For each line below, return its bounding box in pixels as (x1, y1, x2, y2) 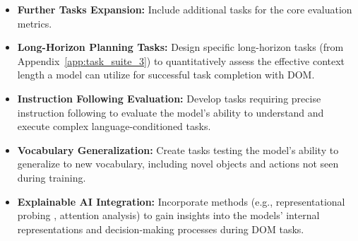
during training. (17, 170, 86, 184)
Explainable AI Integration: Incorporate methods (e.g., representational (17, 194, 345, 208)
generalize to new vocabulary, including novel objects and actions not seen (17, 156, 339, 171)
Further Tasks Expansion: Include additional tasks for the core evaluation (17, 2, 352, 16)
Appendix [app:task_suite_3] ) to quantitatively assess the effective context (17, 53, 345, 68)
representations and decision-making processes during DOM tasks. (17, 221, 304, 236)
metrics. (17, 16, 52, 30)
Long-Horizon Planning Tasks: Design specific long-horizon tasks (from (17, 40, 344, 54)
